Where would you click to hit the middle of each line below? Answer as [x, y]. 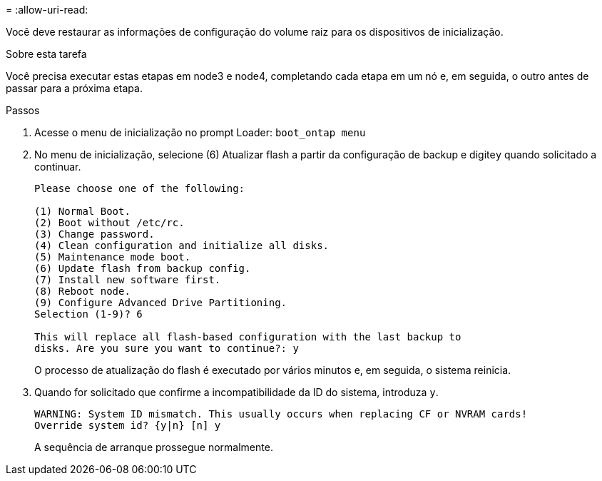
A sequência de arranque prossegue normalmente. [154, 447]
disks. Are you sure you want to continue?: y [167, 348]
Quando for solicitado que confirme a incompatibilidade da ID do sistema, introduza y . [236, 392]
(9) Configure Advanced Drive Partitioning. [161, 303]
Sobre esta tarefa [46, 54]
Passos [23, 110]
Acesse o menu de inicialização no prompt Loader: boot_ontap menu [200, 132]
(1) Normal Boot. [82, 211]
